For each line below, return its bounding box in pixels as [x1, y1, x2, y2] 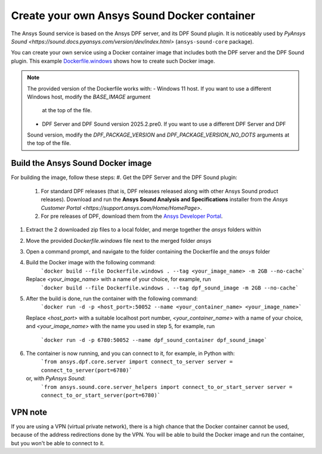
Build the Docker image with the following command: [26, 259, 156, 266]
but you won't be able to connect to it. [11, 439, 104, 447]
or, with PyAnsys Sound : [26, 375, 86, 382]
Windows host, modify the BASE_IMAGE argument [27, 93, 151, 100]
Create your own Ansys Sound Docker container [11, 9, 256, 22]
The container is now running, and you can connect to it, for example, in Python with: [26, 350, 235, 357]
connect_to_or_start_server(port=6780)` [41, 391, 161, 399]
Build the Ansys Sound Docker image [11, 158, 152, 168]
